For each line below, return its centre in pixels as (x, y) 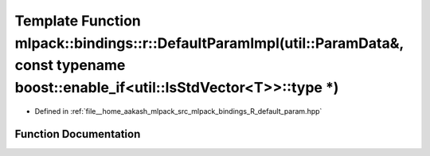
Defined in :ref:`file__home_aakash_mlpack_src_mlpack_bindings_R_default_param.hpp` (178, 111)
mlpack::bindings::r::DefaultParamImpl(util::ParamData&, (209, 43)
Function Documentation (78, 134)
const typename (70, 66)
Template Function (78, 21)
